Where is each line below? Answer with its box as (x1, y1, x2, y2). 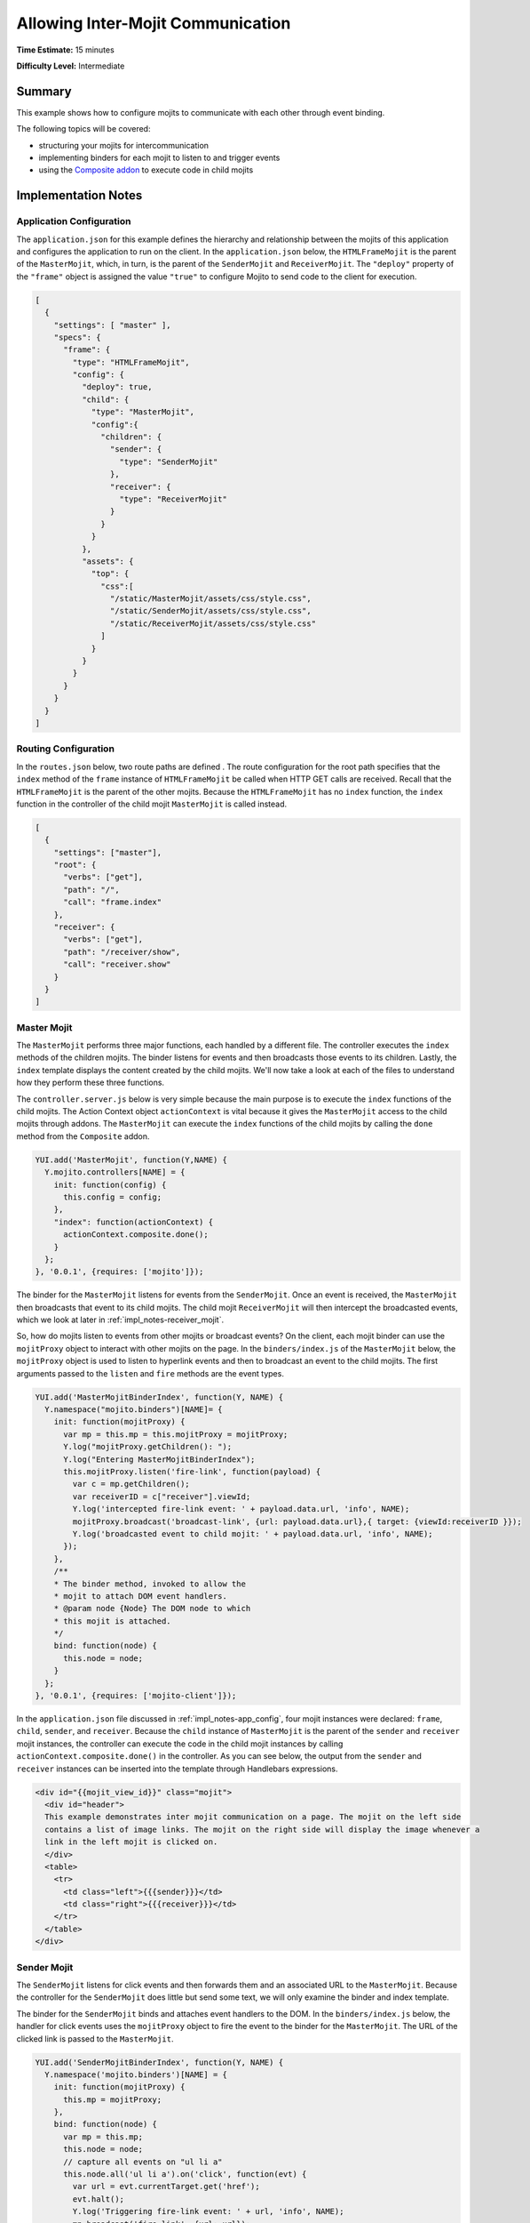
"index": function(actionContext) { (53, 1216, 213, 1227)
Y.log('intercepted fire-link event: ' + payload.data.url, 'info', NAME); (72, 1504, 410, 1514)
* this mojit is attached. (53, 1616, 172, 1626)
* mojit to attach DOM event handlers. (53, 1591, 228, 1601)
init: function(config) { (53, 1179, 167, 1190)
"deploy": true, (81, 382, 153, 392)
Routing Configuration (16, 742, 115, 755)
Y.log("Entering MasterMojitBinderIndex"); (63, 1454, 256, 1465)
